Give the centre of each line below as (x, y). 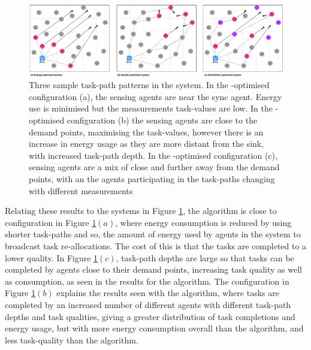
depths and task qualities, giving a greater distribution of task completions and (150, 316)
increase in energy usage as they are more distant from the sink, (147, 144)
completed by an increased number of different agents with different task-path (148, 304)
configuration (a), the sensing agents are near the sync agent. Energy (155, 96)
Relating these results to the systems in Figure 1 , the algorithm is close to (141, 211)
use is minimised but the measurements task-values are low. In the (151, 108)
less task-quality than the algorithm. (72, 340)
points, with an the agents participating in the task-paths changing (152, 179)
